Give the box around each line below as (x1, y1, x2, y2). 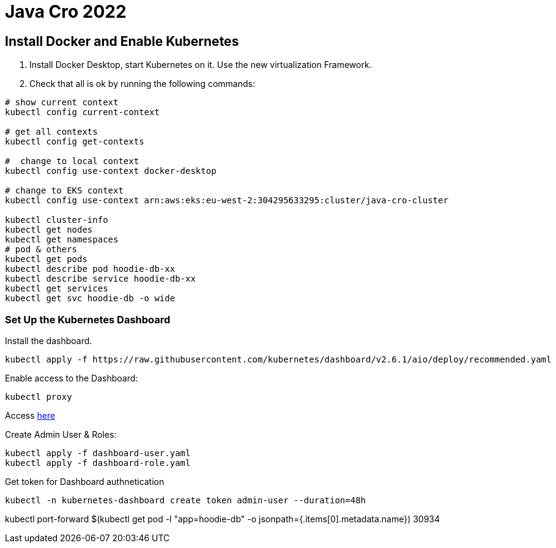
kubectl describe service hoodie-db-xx (5, 274, 196, 284)
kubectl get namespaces (5, 235, 119, 245)
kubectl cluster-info (5, 215, 108, 225)
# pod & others (5, 244, 78, 255)
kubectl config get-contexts (5, 137, 144, 147)
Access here (5, 410, 56, 421)
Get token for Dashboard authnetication (5, 476, 165, 487)
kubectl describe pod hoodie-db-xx (5, 264, 176, 274)
